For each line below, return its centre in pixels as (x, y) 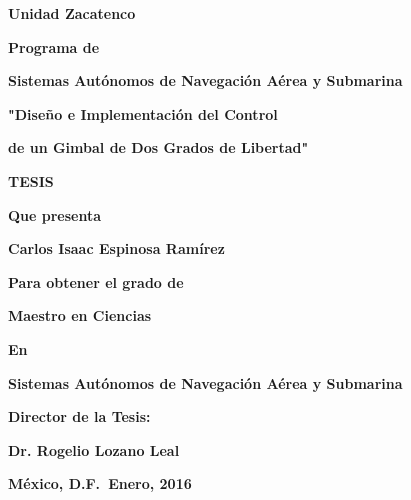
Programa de (54, 46)
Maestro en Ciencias (80, 315)
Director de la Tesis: (79, 416)
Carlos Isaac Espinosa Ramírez (116, 248)
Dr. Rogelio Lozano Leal (94, 449)
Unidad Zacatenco (72, 13)
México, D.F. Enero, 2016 (100, 483)
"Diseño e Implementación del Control (143, 113)
